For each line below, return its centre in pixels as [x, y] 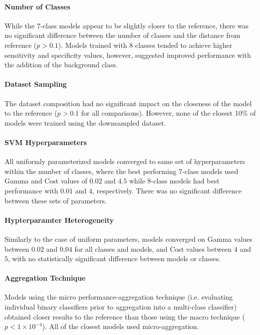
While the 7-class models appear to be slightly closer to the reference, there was [127, 25]
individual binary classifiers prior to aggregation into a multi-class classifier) [121, 307]
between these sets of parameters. [56, 200]
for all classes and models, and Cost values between [153, 249]
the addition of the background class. [61, 65]
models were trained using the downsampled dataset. [85, 122]
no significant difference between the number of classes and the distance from [123, 35]
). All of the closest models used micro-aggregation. [121, 326]
